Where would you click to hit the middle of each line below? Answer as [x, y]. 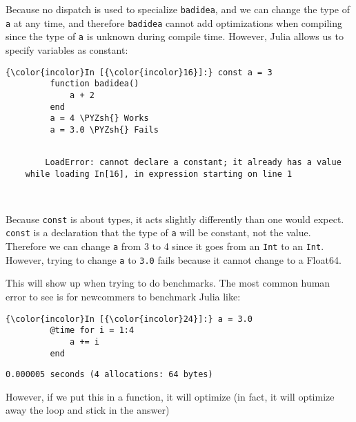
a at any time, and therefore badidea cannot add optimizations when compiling [174, 22]
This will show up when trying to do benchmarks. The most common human [168, 283]
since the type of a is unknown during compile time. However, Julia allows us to [175, 36]
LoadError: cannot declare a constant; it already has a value [193, 163]
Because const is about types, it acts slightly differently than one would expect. [175, 219]
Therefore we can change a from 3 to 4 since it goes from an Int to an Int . [165, 246]
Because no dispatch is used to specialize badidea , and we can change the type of [178, 9]
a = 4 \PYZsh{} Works [99, 118]
